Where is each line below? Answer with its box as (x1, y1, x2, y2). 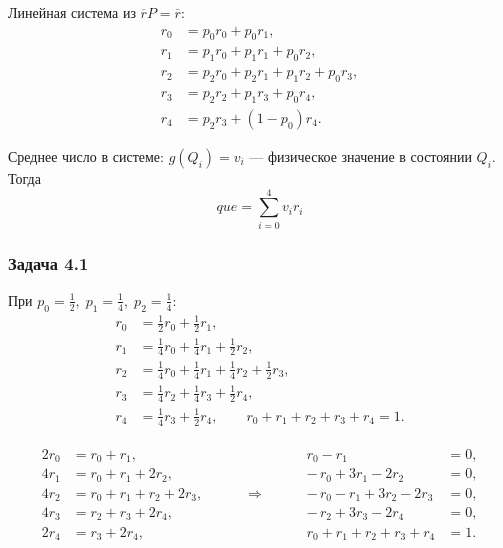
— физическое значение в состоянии (249, 145, 472, 166)
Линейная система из (8, 2, 136, 22)
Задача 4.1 (8, 250, 89, 275)
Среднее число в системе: (8, 145, 164, 166)
